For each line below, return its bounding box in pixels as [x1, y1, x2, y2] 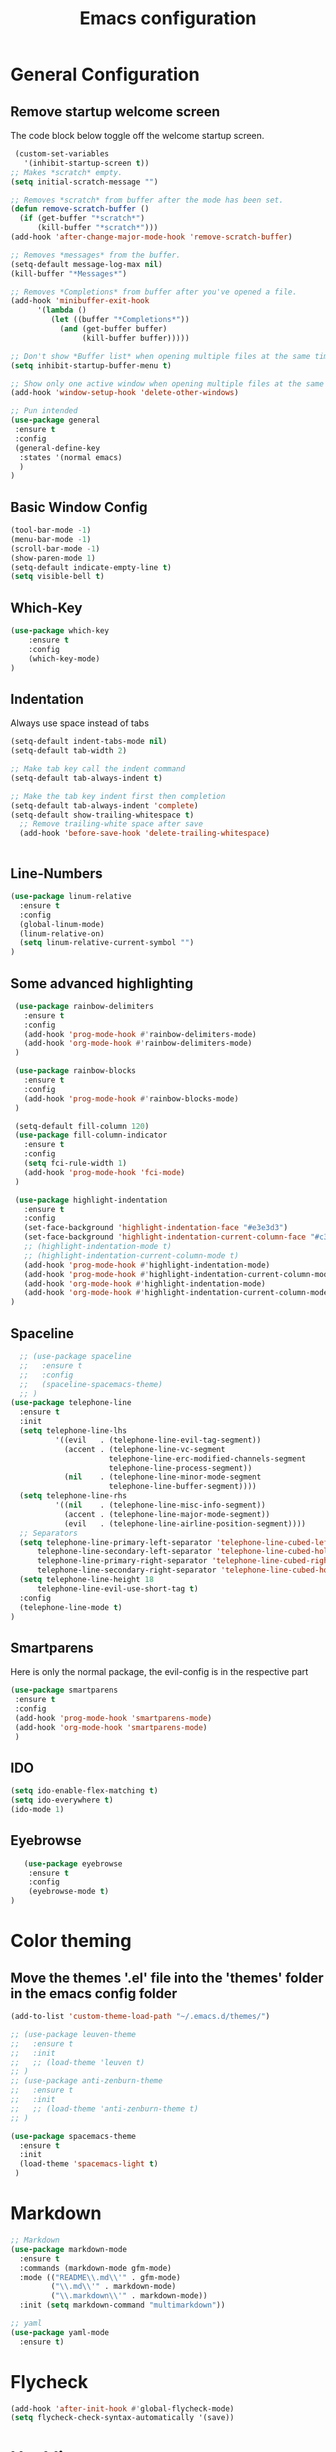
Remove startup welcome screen [10, 103, 220, 120]
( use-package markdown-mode [10, 2244, 128, 2254]
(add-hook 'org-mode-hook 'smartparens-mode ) [14, 1722, 208, 1732]
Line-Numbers [10, 865, 103, 882]
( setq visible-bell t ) [10, 572, 105, 582]
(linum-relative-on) [19, 928, 105, 939]
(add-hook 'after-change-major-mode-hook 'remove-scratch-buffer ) [10, 232, 293, 242]
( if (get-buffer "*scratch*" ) [19, 213, 145, 224]
